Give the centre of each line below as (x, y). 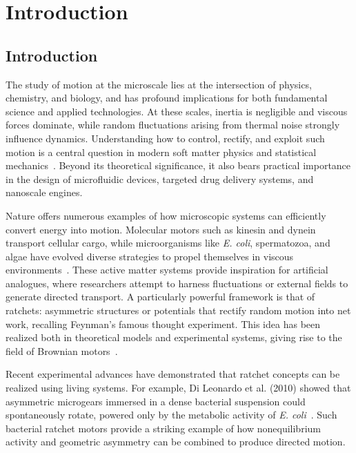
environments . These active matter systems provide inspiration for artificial (167, 270)
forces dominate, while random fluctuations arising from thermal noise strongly (173, 125)
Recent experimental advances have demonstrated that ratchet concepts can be (173, 374)
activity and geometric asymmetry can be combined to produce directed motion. (176, 442)
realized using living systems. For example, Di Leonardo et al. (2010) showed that (178, 388)
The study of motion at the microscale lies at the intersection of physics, (159, 84)
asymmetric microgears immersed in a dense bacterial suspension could (156, 401)
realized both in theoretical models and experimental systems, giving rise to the (174, 337)
